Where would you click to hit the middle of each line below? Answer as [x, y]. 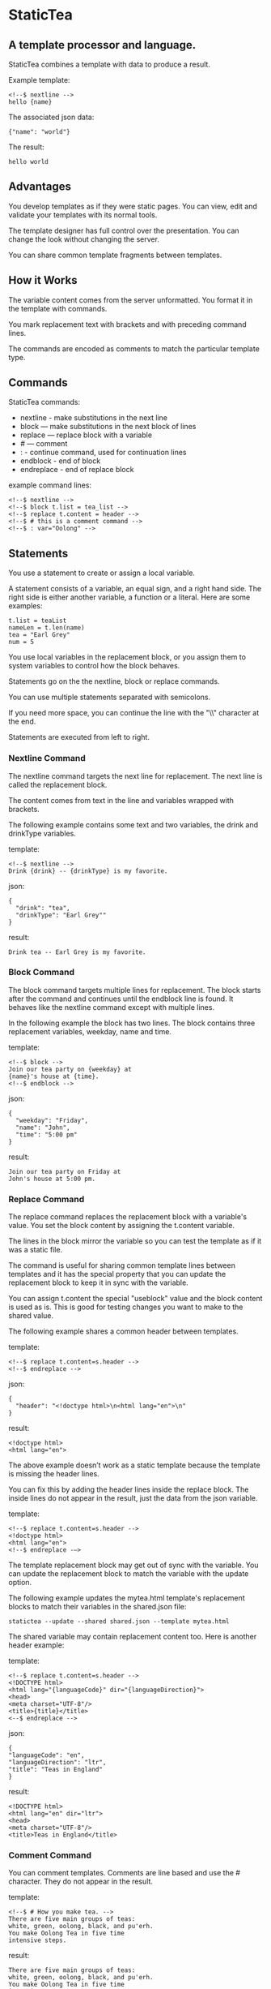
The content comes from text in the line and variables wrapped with [121, 800]
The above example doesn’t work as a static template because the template [134, 1465]
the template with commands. [58, 308]
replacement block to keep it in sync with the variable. [98, 1282]
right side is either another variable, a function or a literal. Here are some [129, 597]
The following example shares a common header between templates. [123, 1331]
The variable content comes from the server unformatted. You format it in [131, 300]
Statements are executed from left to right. [79, 737]
